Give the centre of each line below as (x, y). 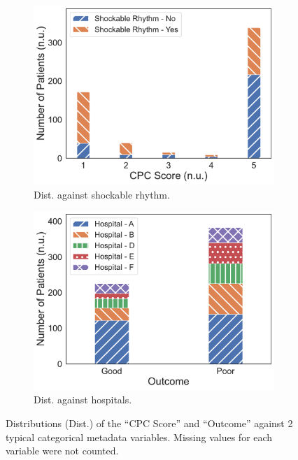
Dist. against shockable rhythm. (102, 194)
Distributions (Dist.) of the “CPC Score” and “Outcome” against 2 (149, 423)
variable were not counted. (62, 451)
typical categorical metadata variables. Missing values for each (139, 437)
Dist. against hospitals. (83, 400)
